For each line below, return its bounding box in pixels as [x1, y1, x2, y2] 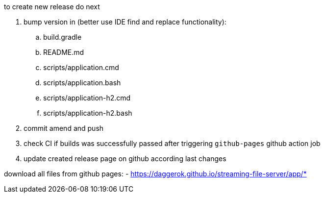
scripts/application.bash [43, 78, 121, 87]
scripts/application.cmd [43, 63, 119, 72]
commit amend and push [24, 124, 104, 132]
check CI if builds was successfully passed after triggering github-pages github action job [24, 139, 321, 148]
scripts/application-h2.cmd [43, 94, 131, 102]
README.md [43, 48, 84, 56]
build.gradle [43, 33, 82, 41]
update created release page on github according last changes [24, 154, 226, 163]
